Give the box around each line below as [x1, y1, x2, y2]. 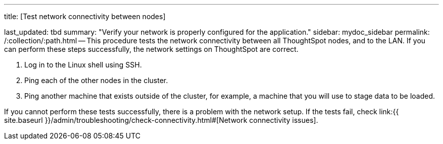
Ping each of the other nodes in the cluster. [24, 76, 168, 85]
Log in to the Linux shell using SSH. [24, 60, 142, 69]
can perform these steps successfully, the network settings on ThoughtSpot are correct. [4, 45, 299, 53]
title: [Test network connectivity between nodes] [4, 12, 166, 21]
